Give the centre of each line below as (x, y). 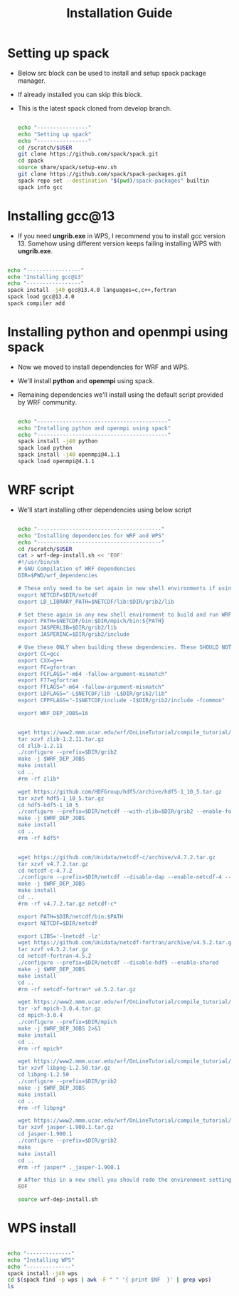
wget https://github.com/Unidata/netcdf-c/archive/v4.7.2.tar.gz (116, 857)
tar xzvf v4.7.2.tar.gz (53, 864)
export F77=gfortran (48, 680)
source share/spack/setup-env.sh (67, 168)
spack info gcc (40, 187)
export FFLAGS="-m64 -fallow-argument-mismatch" (91, 687)
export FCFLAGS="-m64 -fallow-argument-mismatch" (93, 674)
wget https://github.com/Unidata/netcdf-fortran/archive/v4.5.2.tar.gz (126, 943)
